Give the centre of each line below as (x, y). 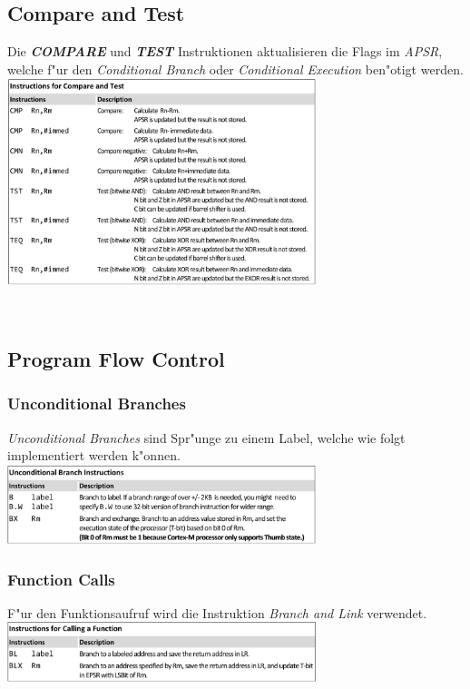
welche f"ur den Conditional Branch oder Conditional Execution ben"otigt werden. (235, 69)
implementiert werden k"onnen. (94, 455)
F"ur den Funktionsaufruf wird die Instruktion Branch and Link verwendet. (217, 612)
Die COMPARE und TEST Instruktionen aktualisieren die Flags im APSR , (225, 51)
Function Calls (61, 579)
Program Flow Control (116, 359)
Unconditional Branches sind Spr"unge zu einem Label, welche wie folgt (206, 437)
